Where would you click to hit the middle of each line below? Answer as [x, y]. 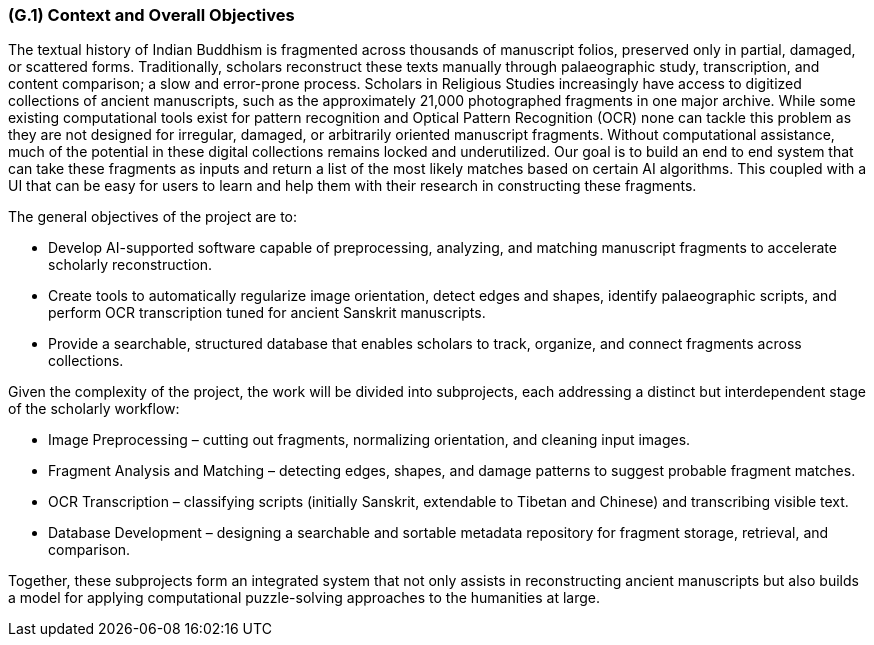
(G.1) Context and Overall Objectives [151, 15]
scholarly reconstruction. [130, 265]
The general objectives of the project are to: [153, 217]
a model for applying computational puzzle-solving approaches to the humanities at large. [304, 598]
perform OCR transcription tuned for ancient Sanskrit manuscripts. [267, 313]
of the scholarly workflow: [94, 409]
